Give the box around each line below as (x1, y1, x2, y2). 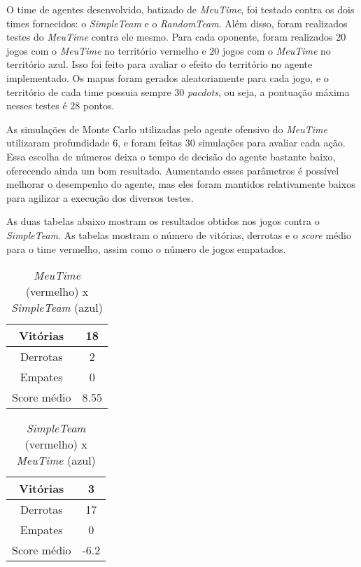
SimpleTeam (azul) (11, 299, 103, 316)
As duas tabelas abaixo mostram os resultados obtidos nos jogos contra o (6, 214, 320, 228)
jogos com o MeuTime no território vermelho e (6, 43, 206, 57)
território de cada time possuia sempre (6, 84, 171, 99)
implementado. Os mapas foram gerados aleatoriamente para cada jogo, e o (6, 70, 329, 85)
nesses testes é (6, 98, 67, 113)
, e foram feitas (118, 135, 183, 150)
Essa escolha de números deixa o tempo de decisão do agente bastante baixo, (6, 149, 336, 163)
